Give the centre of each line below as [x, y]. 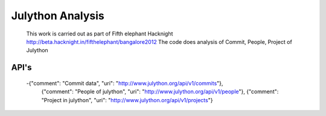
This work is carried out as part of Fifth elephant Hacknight [100, 34]
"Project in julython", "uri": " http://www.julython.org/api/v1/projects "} [127, 100]
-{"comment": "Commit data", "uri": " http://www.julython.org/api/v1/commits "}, [125, 83]
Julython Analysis [58, 16]
